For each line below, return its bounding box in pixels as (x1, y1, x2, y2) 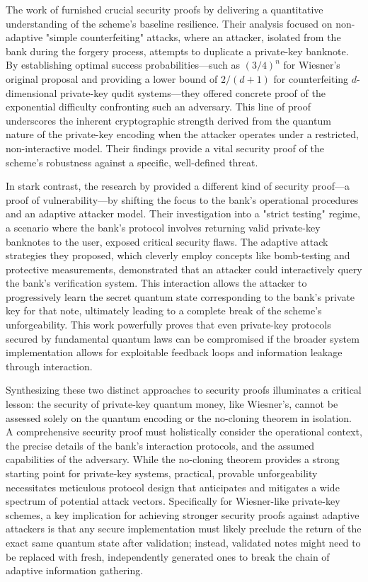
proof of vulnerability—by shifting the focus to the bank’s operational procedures (6, 192, 359, 207)
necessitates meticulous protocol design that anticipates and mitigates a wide (6, 479, 340, 494)
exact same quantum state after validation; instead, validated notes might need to (6, 535, 361, 549)
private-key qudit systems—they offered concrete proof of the (60, 85, 326, 100)
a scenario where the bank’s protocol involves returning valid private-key (6, 219, 321, 234)
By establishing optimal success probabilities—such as (6, 57, 241, 72)
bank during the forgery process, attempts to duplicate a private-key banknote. (6, 43, 349, 58)
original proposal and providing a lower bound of (6, 71, 218, 86)
